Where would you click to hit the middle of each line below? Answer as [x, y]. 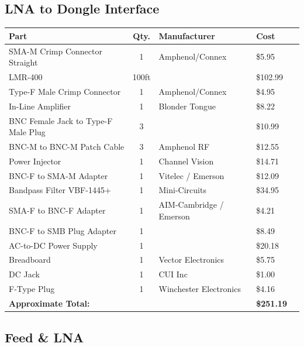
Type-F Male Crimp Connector [65, 91]
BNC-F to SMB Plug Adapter [63, 230]
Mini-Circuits [182, 190]
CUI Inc [173, 274]
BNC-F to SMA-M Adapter [58, 175]
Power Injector [35, 161]
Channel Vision [186, 161]
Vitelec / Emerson [191, 175]
